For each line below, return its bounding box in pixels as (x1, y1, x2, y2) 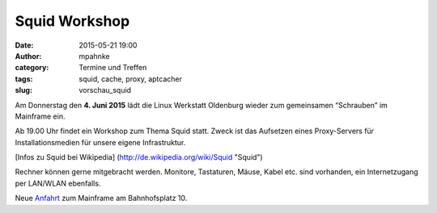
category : (15, 63, 49, 73)
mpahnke (78, 51, 110, 61)
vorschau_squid (78, 86, 132, 95)
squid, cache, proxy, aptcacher (78, 73, 182, 84)
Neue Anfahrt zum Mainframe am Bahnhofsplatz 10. (15, 194, 188, 203)
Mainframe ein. (15, 111, 66, 121)
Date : (15, 40, 34, 50)
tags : (15, 73, 33, 84)
